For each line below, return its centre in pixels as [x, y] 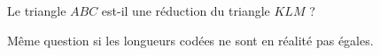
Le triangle [37, 10]
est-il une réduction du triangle [186, 10]
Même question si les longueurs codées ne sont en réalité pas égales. [190, 40]
